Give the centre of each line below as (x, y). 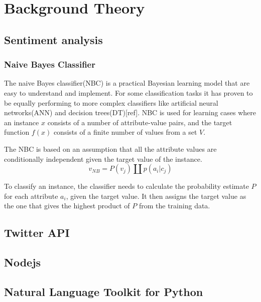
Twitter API (37, 233)
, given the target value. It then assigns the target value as (156, 196)
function (17, 132)
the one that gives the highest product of (67, 206)
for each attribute (31, 196)
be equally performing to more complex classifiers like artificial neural (111, 102)
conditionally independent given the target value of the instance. (103, 159)
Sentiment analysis (53, 39)
